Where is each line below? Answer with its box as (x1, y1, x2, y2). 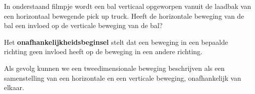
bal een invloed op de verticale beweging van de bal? (4, 20, 163, 31)
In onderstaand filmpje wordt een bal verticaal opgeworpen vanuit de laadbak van (4, 1, 252, 11)
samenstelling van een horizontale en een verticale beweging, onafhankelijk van (4, 72, 241, 83)
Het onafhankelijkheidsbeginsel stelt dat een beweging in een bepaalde (4, 36, 228, 47)
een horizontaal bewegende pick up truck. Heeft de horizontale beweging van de (4, 10, 244, 21)
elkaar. (4, 82, 24, 93)
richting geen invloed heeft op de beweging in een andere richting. (4, 46, 203, 57)
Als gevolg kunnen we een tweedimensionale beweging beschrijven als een (4, 63, 225, 73)
